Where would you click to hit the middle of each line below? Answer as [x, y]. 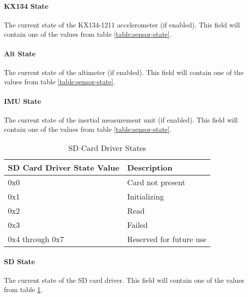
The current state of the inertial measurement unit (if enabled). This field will [121, 119]
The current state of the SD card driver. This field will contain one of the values [124, 280]
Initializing [146, 196]
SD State [20, 261]
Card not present [156, 182]
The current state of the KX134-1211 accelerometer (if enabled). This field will [122, 24]
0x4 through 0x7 [36, 239]
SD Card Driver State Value [64, 167]
